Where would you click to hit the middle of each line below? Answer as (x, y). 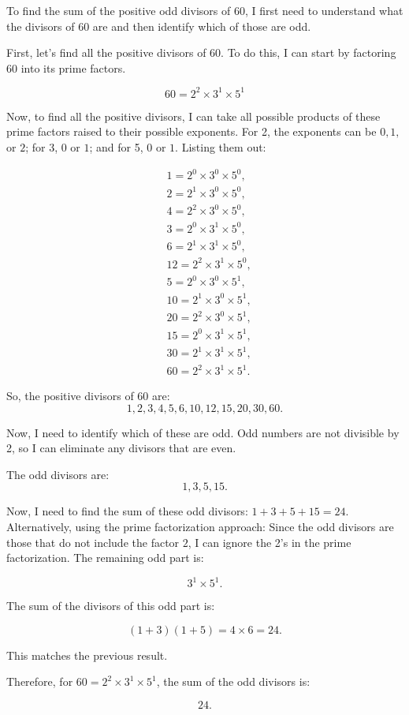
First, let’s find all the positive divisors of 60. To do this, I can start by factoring (201, 52)
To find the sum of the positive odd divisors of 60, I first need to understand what (205, 10)
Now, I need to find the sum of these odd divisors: (127, 511)
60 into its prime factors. (66, 67)
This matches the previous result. (87, 655)
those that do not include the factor (93, 542)
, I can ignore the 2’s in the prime (270, 542)
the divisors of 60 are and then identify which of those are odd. (159, 26)
